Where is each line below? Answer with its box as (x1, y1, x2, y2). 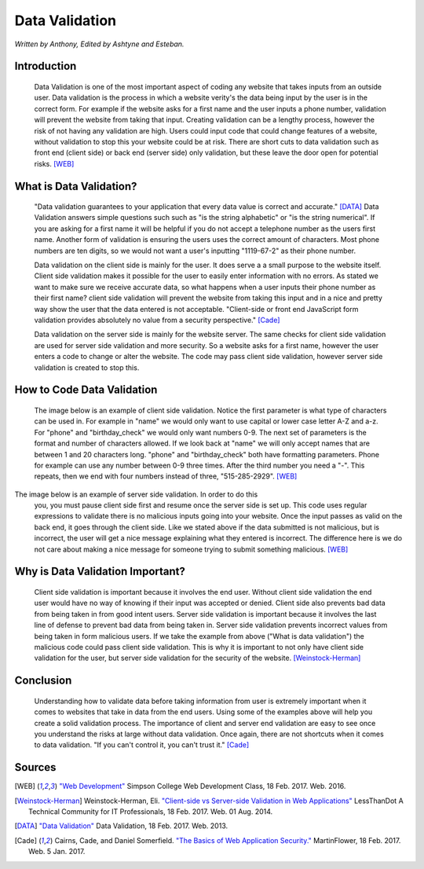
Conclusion (14, 674, 72, 687)
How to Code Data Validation (14, 383, 158, 397)
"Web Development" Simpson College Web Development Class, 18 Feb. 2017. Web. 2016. (59, 782, 346, 791)
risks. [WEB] (34, 159, 75, 168)
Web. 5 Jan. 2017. (28, 847, 86, 856)
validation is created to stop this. (34, 362, 140, 372)
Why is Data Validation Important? (14, 565, 186, 578)
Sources (14, 761, 57, 774)
